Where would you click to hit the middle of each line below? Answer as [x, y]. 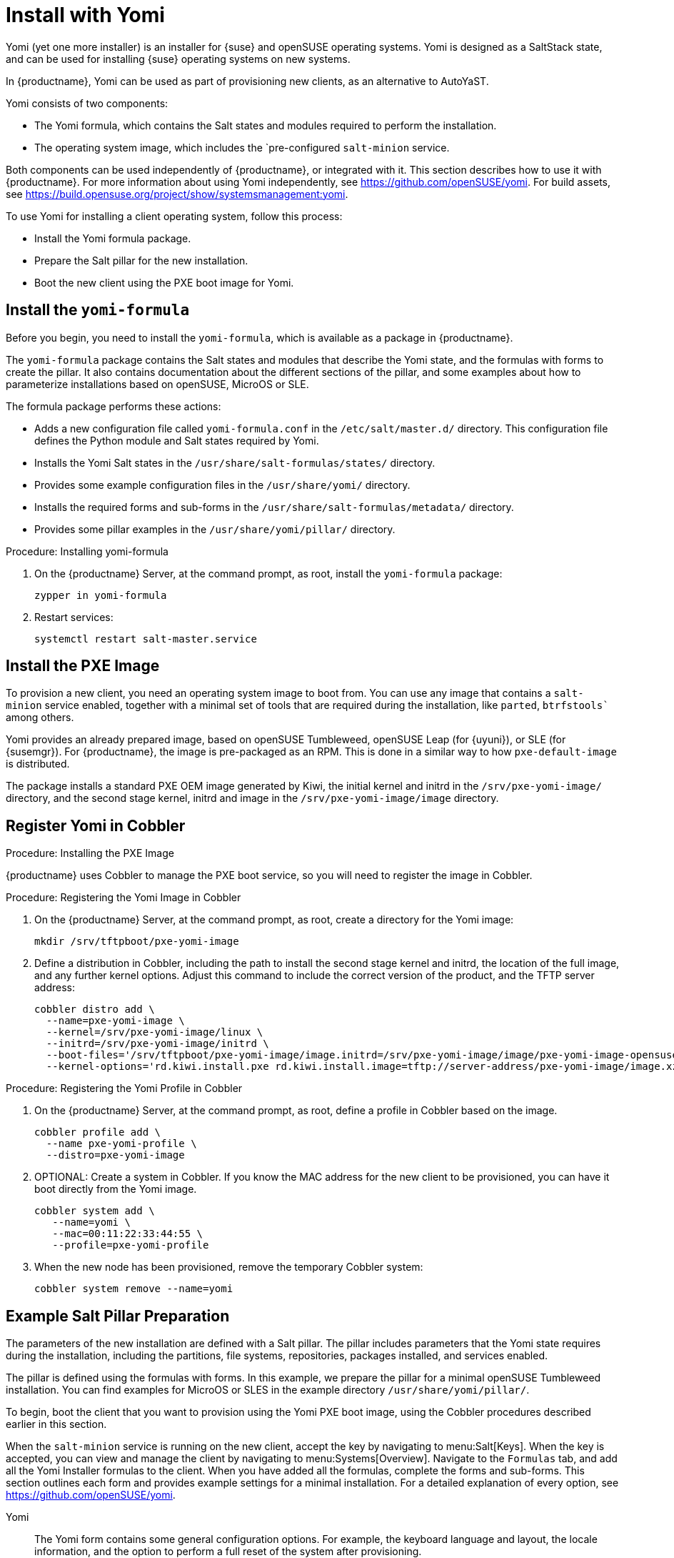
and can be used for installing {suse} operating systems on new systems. [178, 59]
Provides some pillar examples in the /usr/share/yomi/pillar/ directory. [215, 529]
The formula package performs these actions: [114, 406]
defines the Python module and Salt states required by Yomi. [177, 440]
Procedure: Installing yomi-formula [87, 551]
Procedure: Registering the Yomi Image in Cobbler [124, 898]
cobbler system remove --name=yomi [134, 1289]
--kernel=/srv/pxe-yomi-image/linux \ [155, 1032]
